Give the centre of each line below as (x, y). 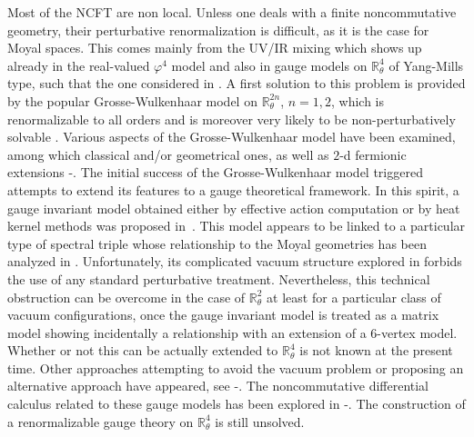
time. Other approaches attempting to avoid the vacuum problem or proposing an (236, 367)
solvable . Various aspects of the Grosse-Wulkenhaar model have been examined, (232, 137)
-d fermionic (373, 154)
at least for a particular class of (354, 297)
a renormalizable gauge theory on (101, 421)
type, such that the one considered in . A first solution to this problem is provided (237, 83)
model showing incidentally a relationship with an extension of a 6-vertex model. (232, 332)
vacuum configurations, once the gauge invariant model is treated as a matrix (223, 315)
